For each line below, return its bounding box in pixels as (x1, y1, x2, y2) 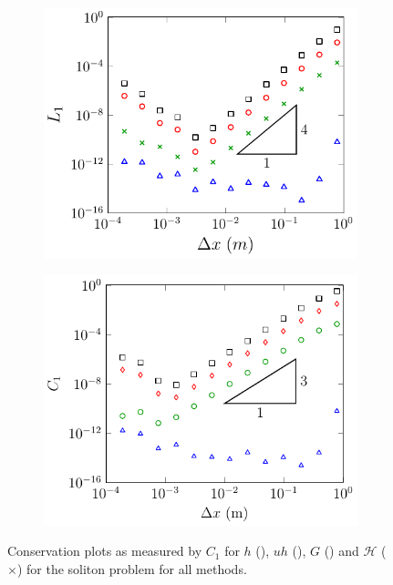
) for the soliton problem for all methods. (16, 559, 247, 579)
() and (324, 541, 359, 560)
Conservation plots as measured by (7, 541, 202, 560)
